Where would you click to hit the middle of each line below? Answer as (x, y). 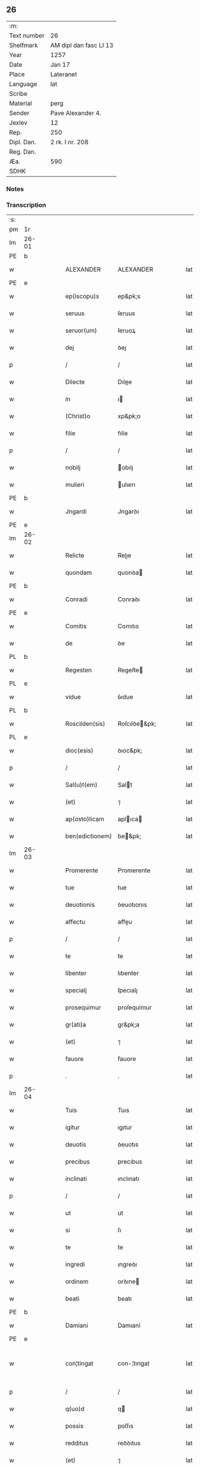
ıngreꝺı (127, 1264)
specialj (76, 990)
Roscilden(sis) (85, 724)
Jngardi (76, 512)
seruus (75, 313)
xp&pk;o (129, 416)
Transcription (26, 205)
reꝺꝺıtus (129, 1443)
